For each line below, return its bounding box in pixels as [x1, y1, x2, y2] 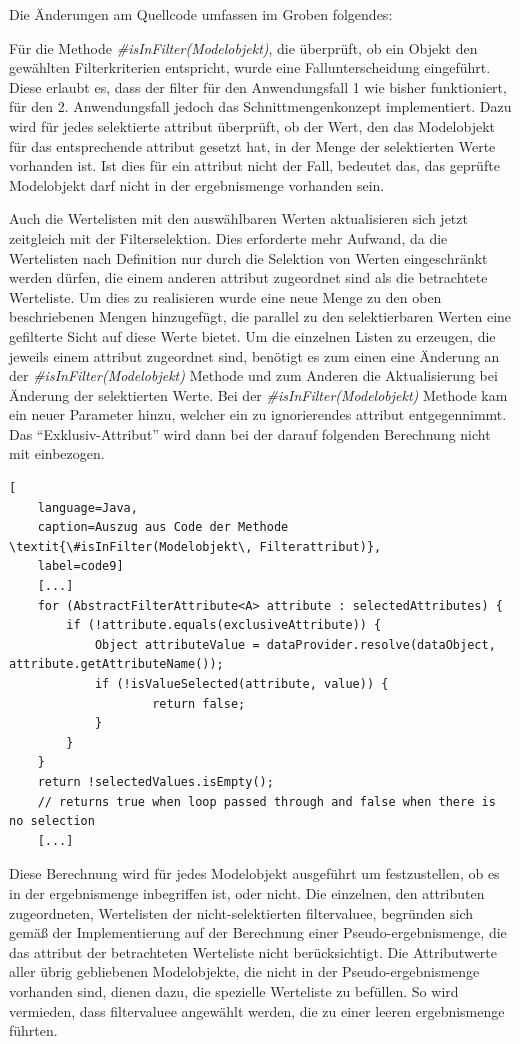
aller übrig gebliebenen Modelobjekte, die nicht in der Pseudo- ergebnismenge [9, 961, 480, 982]
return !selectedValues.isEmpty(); [37, 774, 274, 789]
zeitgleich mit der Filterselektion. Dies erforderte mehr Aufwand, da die [9, 227, 448, 248]
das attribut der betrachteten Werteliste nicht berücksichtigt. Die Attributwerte [9, 941, 497, 962]
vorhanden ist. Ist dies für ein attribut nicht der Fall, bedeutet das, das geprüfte [9, 155, 500, 176]
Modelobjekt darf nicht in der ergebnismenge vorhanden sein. [9, 174, 385, 195]
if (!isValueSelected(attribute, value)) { [94, 677, 389, 691]
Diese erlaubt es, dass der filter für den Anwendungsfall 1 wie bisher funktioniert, [9, 76, 507, 97]
